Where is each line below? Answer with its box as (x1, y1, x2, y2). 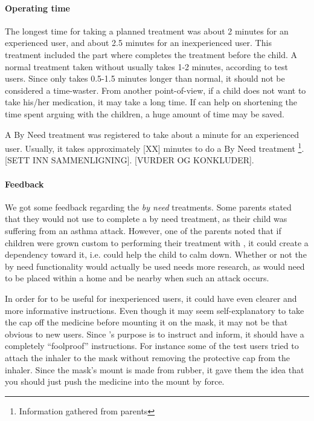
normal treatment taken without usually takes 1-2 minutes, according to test (5, 60, 289, 73)
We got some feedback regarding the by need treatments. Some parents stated (5, 200, 292, 213)
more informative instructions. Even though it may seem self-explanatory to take (5, 304, 304, 316)
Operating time (5, 1, 70, 14)
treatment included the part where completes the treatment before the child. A (5, 48, 298, 60)
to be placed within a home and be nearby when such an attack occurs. (5, 272, 269, 284)
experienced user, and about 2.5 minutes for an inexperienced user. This (5, 36, 272, 49)
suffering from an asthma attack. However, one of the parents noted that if (5, 224, 281, 237)
